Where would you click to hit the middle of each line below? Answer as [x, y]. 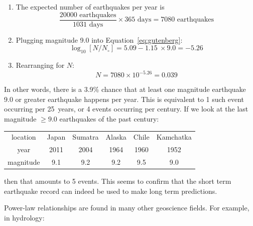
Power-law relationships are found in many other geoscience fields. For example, [127, 208]
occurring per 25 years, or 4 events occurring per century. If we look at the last [126, 109]
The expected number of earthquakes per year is [90, 7]
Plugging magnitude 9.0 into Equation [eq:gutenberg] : [99, 39]
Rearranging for [40, 65]
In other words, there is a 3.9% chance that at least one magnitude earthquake [125, 89]
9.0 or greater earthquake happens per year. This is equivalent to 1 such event [124, 99]
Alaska [116, 137]
